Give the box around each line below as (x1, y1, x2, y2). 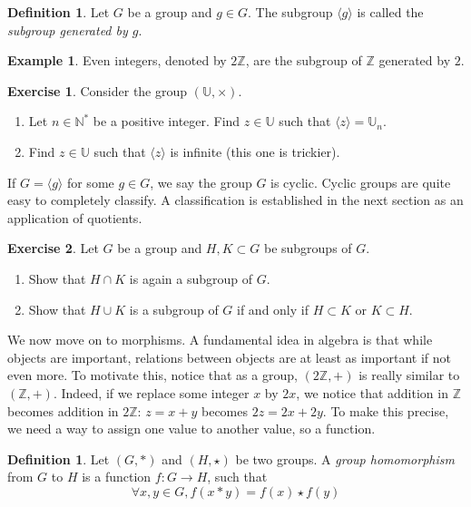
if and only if (237, 299, 309, 318)
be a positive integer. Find (93, 112, 240, 131)
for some (66, 172, 114, 191)
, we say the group (150, 172, 252, 191)
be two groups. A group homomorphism (235, 449, 455, 468)
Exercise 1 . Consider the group (7, 81, 188, 100)
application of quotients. (7, 208, 142, 227)
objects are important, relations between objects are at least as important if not (7, 347, 452, 366)
